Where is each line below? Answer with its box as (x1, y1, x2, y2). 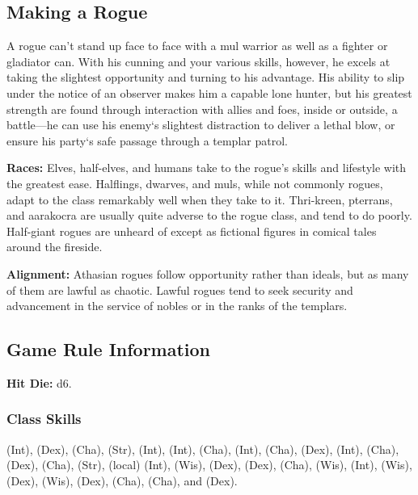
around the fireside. (6, 238, 103, 255)
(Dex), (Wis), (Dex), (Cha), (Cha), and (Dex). (6, 472, 238, 489)
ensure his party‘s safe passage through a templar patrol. (6, 132, 288, 149)
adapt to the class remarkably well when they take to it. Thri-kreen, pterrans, (6, 191, 393, 208)
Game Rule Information (6, 337, 211, 362)
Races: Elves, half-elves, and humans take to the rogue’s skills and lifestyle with (6, 159, 407, 176)
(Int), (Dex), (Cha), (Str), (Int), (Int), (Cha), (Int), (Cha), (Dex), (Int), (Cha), (6, 440, 399, 457)
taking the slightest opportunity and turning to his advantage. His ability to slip (6, 69, 405, 86)
